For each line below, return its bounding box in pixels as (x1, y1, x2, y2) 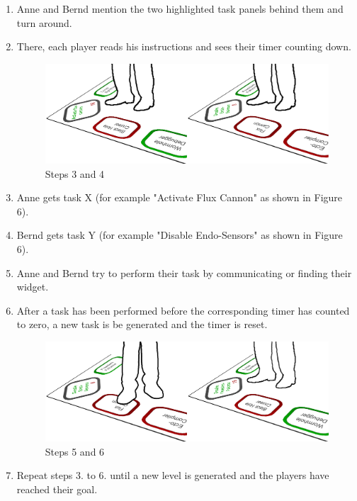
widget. (16, 279, 49, 294)
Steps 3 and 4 (45, 166, 105, 181)
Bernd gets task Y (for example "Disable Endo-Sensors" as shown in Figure (16, 227, 343, 242)
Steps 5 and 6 (45, 444, 105, 458)
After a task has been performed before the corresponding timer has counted (16, 303, 350, 317)
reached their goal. (16, 481, 98, 496)
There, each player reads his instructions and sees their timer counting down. (16, 39, 351, 54)
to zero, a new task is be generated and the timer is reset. (16, 317, 268, 332)
